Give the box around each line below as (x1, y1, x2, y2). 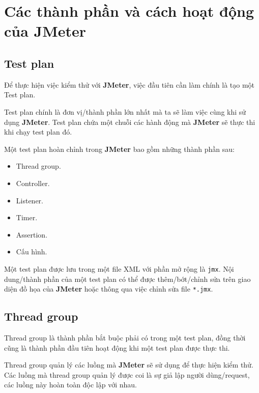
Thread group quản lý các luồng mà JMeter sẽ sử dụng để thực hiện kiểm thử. (4, 359, 253, 370)
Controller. (16, 177, 50, 188)
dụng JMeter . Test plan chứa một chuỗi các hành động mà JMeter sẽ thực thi (4, 116, 255, 127)
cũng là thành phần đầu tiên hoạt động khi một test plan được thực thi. (4, 342, 230, 353)
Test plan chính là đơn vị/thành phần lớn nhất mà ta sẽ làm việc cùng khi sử (4, 106, 246, 117)
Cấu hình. (16, 246, 47, 257)
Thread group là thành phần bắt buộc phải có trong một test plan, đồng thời (4, 332, 246, 343)
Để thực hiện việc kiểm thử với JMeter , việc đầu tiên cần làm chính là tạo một (4, 79, 255, 90)
